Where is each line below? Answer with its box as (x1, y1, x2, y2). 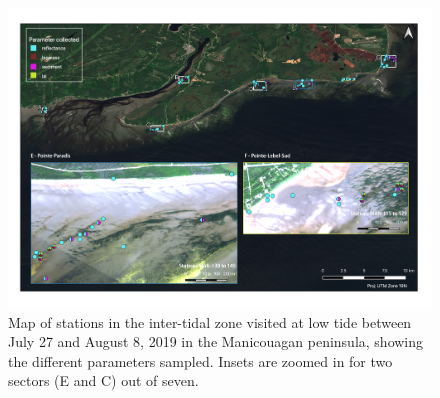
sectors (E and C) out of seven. (8, 370, 199, 391)
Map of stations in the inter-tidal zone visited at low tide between (8, 311, 412, 332)
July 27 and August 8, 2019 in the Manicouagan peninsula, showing (8, 331, 424, 352)
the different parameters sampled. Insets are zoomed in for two (8, 350, 393, 371)
